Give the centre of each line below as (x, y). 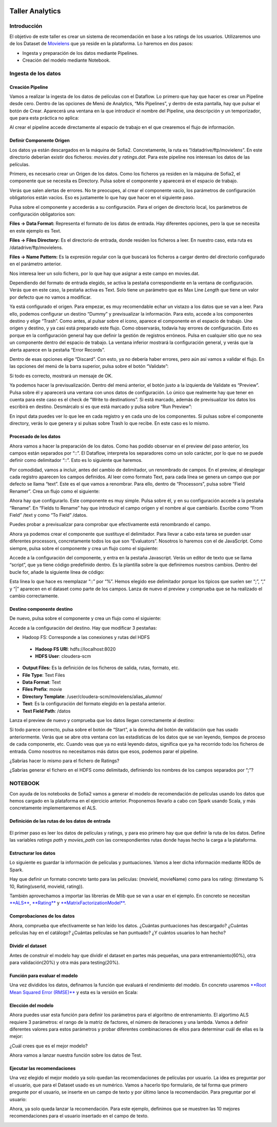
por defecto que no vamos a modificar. (51, 297)
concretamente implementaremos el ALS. (53, 808)
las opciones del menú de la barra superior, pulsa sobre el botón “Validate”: (89, 366)
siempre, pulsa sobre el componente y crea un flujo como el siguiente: (84, 548)
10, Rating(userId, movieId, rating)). (47, 886)
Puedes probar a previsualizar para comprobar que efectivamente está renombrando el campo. (110, 524)
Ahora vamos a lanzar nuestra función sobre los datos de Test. (76, 1055)
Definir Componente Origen (40, 141)
